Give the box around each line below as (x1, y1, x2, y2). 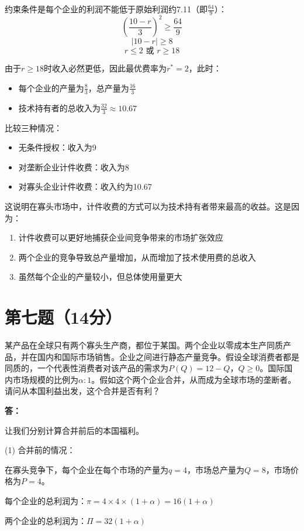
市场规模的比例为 (12, 373, 78, 385)
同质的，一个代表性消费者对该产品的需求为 (5, 362, 168, 374)
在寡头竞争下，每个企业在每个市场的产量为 (5, 463, 168, 475)
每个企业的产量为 (18, 81, 84, 94)
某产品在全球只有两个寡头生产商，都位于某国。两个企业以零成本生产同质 (5, 339, 283, 351)
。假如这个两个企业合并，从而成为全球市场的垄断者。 (91, 373, 296, 385)
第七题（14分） (5, 305, 122, 329)
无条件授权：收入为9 (18, 141, 96, 153)
